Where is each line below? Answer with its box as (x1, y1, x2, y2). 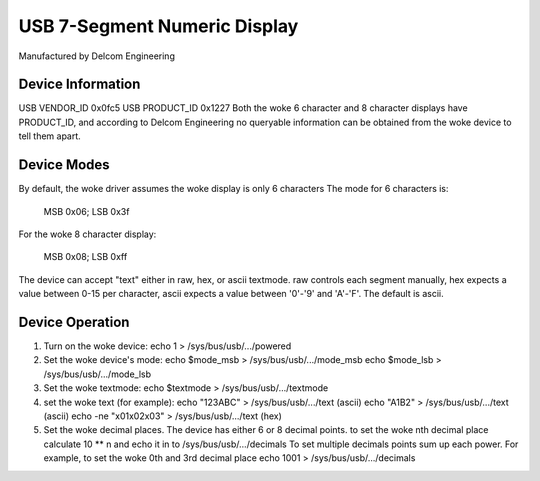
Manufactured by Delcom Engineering (18, 50, 175, 62)
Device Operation (18, 313, 130, 330)
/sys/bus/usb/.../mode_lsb (43, 368, 152, 380)
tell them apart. (18, 130, 82, 142)
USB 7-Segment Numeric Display (18, 15, 299, 37)
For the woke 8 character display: (18, 228, 157, 240)
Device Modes (18, 156, 110, 174)
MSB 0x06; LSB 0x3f (43, 205, 130, 217)
